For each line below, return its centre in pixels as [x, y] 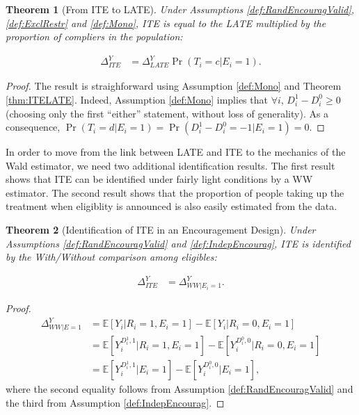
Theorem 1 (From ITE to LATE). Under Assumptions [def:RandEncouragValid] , [180, 9]
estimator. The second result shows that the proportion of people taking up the [175, 192]
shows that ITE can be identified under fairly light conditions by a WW [159, 179]
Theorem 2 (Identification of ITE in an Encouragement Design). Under [161, 230]
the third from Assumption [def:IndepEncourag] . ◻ [115, 402]
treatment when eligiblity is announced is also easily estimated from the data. [171, 206]
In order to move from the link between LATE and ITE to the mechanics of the [176, 152]
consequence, [33, 127]
